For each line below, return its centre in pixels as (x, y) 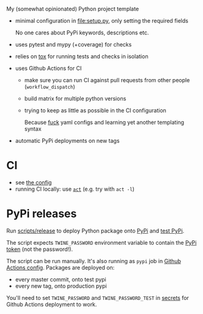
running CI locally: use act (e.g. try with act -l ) (75, 189)
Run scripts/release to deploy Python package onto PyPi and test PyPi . (95, 231)
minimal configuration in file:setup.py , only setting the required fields (102, 21)
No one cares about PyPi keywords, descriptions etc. (82, 33)
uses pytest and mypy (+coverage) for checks (73, 44)
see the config (33, 182)
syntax (33, 129)
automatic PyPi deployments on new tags (67, 141)
